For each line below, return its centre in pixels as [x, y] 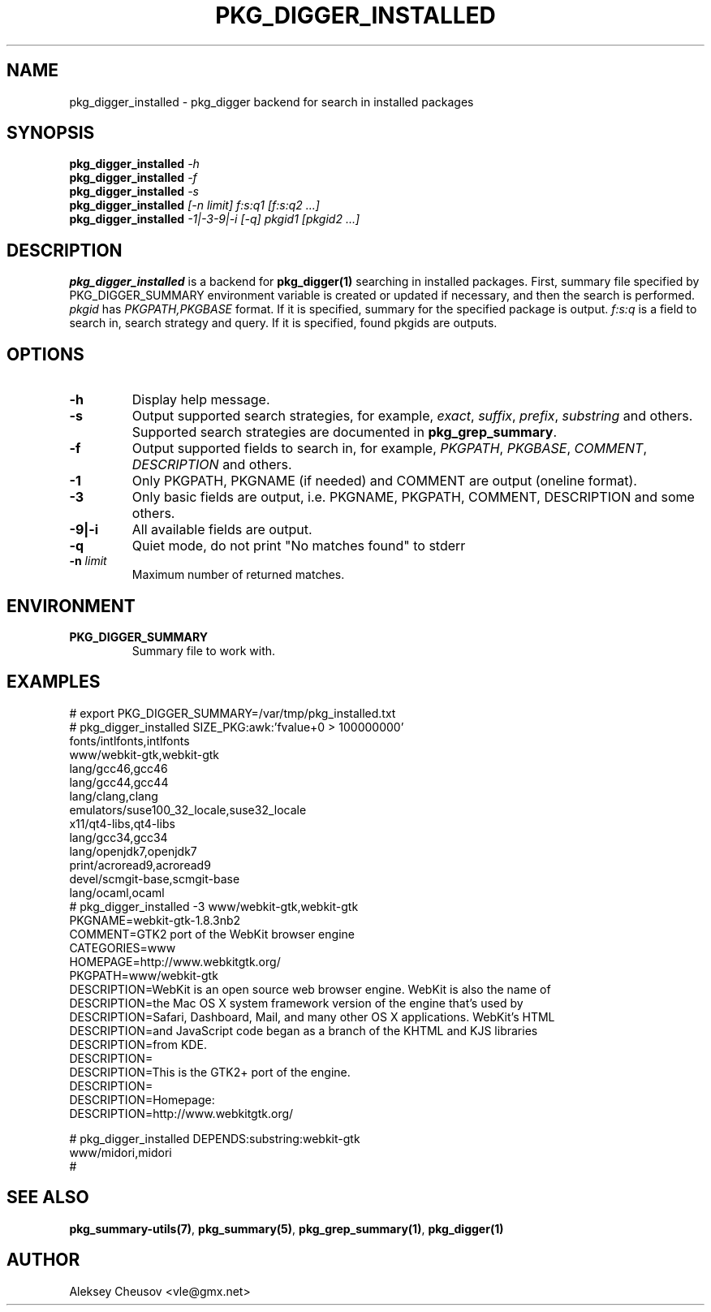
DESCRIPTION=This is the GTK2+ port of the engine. [210, 1072]
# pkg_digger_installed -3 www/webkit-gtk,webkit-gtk [214, 906]
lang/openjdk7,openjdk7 [133, 851]
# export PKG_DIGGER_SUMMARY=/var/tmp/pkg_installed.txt [233, 713]
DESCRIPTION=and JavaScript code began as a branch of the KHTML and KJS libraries [304, 1030]
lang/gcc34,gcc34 [118, 837]
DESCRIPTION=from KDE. [138, 1044]
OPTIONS [45, 354]
